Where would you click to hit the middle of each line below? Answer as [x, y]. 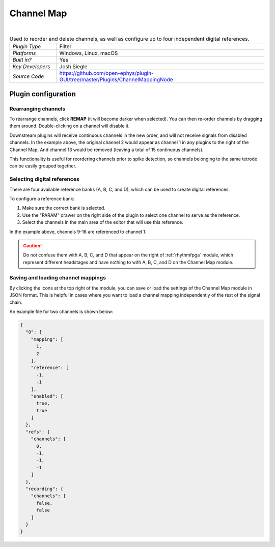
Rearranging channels [37, 108]
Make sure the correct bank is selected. [64, 208]
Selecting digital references [45, 179]
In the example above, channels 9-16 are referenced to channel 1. [78, 232]
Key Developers [31, 67]
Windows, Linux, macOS [89, 53]
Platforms [24, 53]
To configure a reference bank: [42, 198]
